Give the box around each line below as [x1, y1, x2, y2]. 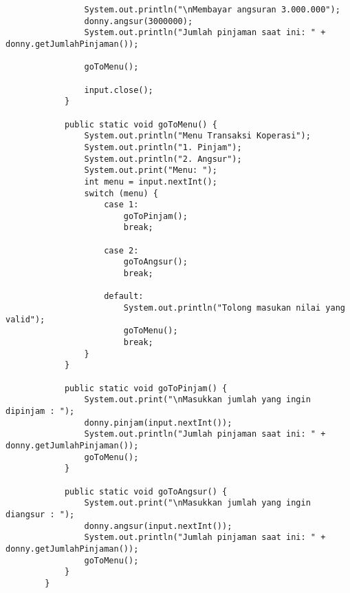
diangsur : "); [6, 509, 75, 519]
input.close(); [84, 85, 153, 95]
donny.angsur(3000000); [84, 16, 193, 26]
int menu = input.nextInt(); [84, 176, 217, 187]
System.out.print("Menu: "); [84, 165, 217, 176]
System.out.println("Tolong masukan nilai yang [123, 303, 345, 313]
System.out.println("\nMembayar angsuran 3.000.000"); [84, 5, 340, 14]
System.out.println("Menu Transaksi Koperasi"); [84, 131, 311, 141]
